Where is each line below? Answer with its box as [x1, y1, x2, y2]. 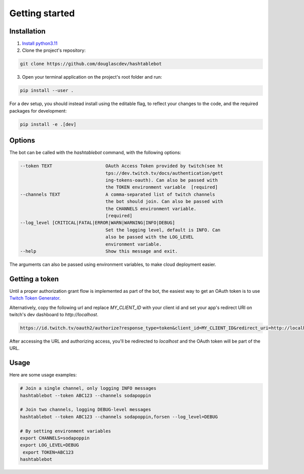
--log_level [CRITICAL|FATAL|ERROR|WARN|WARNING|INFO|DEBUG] [20, 220, 175, 226]
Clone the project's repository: [22, 47, 86, 53]
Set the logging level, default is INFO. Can [105, 227, 220, 233]
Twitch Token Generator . [9, 295, 61, 301]
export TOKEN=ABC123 [23, 449, 74, 455]
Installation [9, 27, 46, 36]
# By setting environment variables [20, 428, 111, 434]
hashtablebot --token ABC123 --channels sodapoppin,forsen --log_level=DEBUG [20, 414, 218, 420]
